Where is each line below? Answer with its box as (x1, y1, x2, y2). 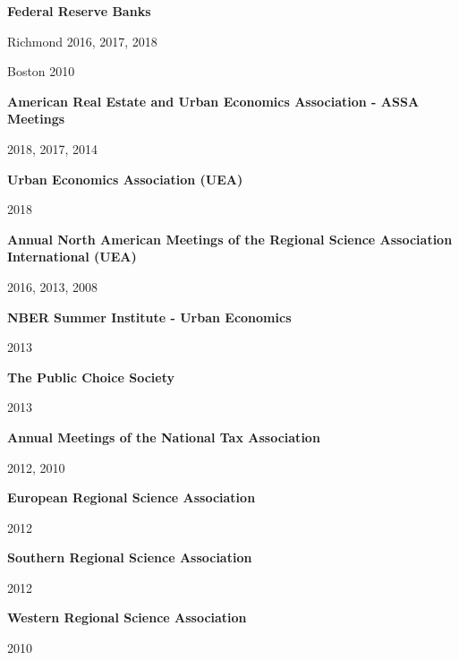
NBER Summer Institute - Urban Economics (7, 307, 292, 326)
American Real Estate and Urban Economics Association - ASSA (7, 91, 420, 110)
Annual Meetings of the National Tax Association (7, 427, 320, 446)
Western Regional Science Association (7, 608, 247, 627)
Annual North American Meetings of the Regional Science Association (7, 229, 453, 248)
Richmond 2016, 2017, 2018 (7, 31, 157, 50)
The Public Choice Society (7, 367, 174, 386)
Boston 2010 (7, 62, 75, 81)
